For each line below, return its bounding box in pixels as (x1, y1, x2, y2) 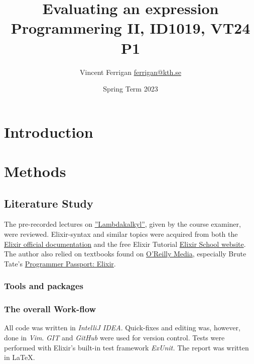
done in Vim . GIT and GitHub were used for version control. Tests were (4, 332, 225, 343)
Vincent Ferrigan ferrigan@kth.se (80, 66, 181, 77)
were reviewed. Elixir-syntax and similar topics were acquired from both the (4, 229, 238, 239)
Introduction (4, 121, 93, 142)
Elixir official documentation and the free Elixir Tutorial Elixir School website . (4, 238, 246, 249)
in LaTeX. (4, 352, 35, 362)
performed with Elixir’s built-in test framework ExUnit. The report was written (4, 342, 249, 352)
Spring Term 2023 (103, 83, 158, 94)
